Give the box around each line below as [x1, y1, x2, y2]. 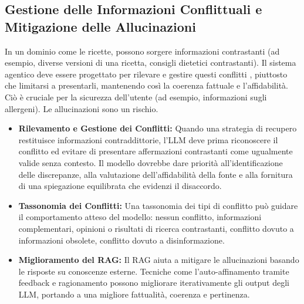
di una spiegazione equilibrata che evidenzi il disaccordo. [18, 180, 222, 192]
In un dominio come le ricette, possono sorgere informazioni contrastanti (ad [5, 45, 280, 57]
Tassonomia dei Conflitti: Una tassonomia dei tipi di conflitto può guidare [18, 199, 298, 211]
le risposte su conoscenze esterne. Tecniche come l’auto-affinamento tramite [18, 265, 289, 277]
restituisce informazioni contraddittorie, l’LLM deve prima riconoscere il [18, 133, 278, 146]
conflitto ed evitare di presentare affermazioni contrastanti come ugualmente [18, 145, 293, 157]
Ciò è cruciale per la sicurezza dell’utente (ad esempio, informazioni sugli [5, 90, 267, 103]
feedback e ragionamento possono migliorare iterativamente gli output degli [18, 276, 289, 289]
